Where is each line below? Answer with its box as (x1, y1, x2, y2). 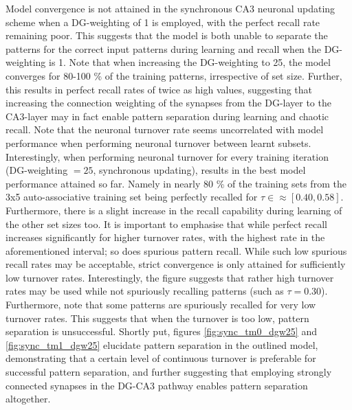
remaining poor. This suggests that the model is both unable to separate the (5, 28, 328, 43)
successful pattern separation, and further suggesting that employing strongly (5, 365, 332, 379)
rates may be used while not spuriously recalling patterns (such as (5, 284, 284, 298)
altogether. (5, 391, 51, 406)
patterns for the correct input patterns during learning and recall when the (5, 41, 322, 56)
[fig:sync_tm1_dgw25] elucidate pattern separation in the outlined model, (5, 337, 318, 352)
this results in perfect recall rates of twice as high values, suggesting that (5, 82, 313, 96)
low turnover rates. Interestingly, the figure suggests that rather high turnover (5, 270, 334, 284)
